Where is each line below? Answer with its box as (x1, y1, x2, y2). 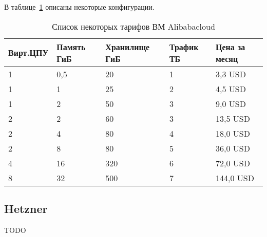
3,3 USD (215, 68, 246, 80)
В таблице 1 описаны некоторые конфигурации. (4, 2, 155, 12)
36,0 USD (215, 142, 250, 154)
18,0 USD (215, 127, 250, 139)
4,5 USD (215, 82, 246, 95)
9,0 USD (215, 97, 246, 110)
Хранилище (105, 40, 150, 53)
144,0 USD (215, 171, 254, 184)
